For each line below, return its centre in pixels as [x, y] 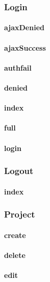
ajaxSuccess [25, 47]
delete [15, 255]
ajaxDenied [24, 27]
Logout [19, 171]
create [15, 235]
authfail [18, 67]
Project [20, 214]
